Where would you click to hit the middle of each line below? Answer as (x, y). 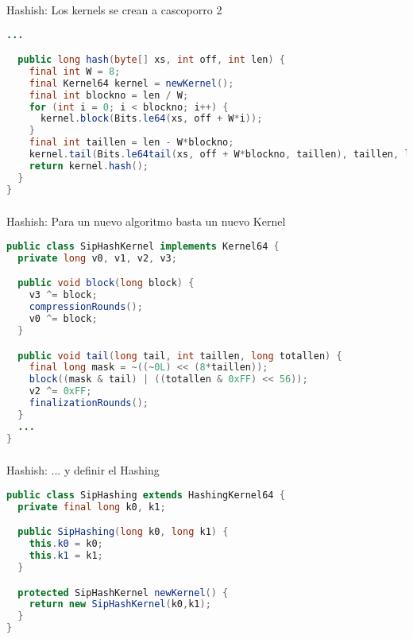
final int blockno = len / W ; (109, 95)
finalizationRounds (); (89, 403)
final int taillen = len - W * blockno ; (131, 143)
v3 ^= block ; (63, 295)
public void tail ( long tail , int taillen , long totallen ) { (180, 356)
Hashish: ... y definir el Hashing (83, 470)
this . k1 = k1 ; (66, 556)
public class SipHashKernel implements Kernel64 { (143, 247)
